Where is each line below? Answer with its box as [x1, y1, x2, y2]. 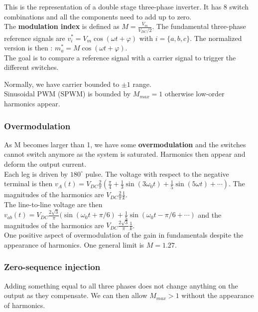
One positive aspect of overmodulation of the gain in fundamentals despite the [4, 230, 244, 240]
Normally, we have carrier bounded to [4, 78, 120, 89]
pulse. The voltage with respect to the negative [85, 168, 229, 179]
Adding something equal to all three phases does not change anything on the [4, 280, 238, 291]
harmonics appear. [4, 98, 60, 109]
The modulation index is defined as [4, 21, 120, 31]
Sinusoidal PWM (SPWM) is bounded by [4, 88, 131, 99]
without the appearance [181, 290, 254, 301]
